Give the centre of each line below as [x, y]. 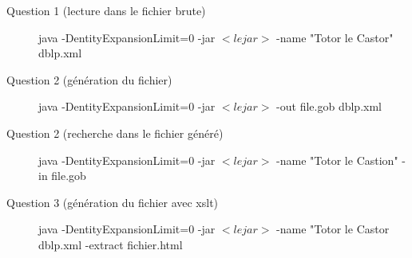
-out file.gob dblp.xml [329, 106]
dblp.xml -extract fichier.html [111, 244]
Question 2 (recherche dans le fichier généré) [115, 133]
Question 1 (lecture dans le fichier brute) [106, 10]
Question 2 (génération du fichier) [89, 79]
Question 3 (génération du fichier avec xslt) [113, 202]
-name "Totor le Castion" [337, 160]
